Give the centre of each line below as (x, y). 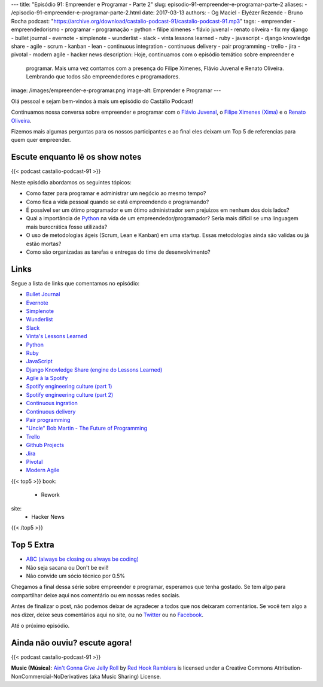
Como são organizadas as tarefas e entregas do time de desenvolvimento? (118, 252)
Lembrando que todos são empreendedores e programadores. (103, 77)
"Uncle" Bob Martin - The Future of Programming (87, 428)
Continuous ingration (52, 403)
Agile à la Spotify (47, 378)
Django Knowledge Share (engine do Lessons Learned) (94, 370)
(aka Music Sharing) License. (125, 676)
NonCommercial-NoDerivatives (50, 676)
